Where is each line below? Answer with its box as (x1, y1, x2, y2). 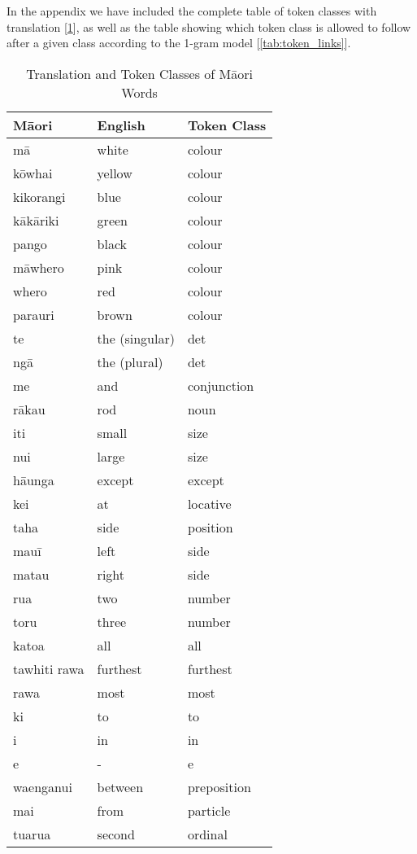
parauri (13, 304, 54, 324)
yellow (97, 163, 132, 182)
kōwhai (13, 163, 53, 182)
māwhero (13, 257, 64, 277)
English (97, 115, 146, 134)
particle (187, 800, 231, 820)
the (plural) (97, 352, 163, 371)
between (97, 777, 144, 796)
